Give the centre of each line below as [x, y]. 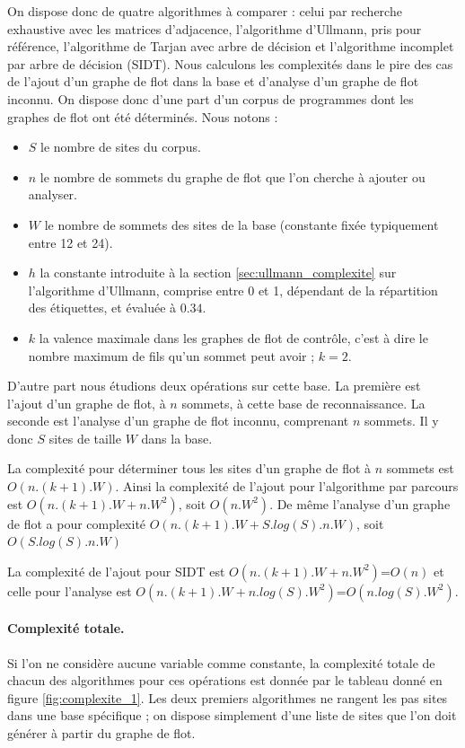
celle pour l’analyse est [70, 590]
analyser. [53, 194]
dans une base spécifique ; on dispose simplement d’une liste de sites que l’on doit [232, 715]
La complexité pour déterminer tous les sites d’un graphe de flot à [189, 468]
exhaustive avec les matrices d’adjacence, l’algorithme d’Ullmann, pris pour [215, 28]
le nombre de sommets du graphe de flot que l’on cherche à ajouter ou [232, 176]
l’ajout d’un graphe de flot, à [87, 403]
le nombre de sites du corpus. [121, 147]
